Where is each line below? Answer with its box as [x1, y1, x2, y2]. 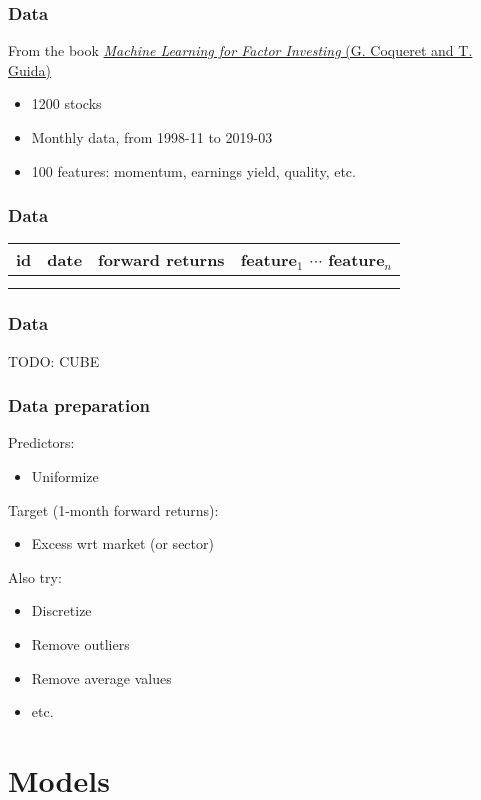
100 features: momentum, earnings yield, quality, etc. [31, 160, 356, 181]
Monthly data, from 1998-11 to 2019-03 [31, 127, 273, 147]
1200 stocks [31, 93, 102, 114]
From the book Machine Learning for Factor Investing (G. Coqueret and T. [8, 40, 473, 61]
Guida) [8, 59, 51, 80]
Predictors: [8, 432, 75, 453]
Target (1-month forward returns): [8, 499, 219, 520]
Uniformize [31, 466, 99, 487]
